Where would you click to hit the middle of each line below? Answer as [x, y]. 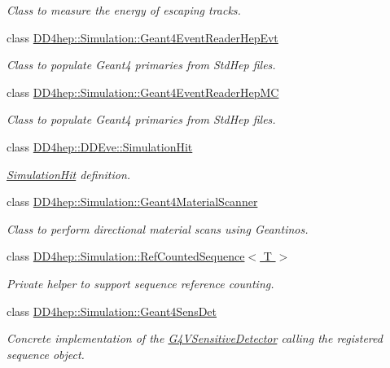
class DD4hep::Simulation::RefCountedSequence [126, 256]
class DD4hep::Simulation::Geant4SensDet [112, 311]
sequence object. [46, 354]
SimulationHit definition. [69, 174]
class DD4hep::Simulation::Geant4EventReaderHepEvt [142, 37]
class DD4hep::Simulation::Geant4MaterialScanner [132, 202]
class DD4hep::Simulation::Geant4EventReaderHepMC [143, 92]
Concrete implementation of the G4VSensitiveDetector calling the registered [195, 338]
